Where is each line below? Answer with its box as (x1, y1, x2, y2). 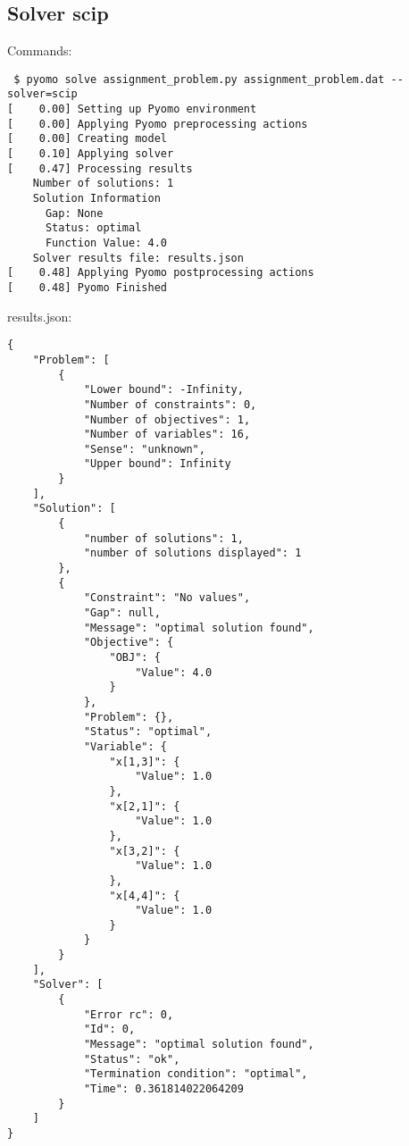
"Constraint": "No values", (83, 591, 251, 605)
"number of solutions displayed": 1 (83, 547, 302, 560)
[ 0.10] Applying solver (7, 147, 174, 161)
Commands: (7, 41, 72, 60)
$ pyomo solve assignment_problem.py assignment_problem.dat (13, 72, 385, 86)
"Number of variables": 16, (83, 428, 251, 441)
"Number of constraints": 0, (83, 397, 257, 411)
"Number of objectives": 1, (83, 413, 251, 426)
